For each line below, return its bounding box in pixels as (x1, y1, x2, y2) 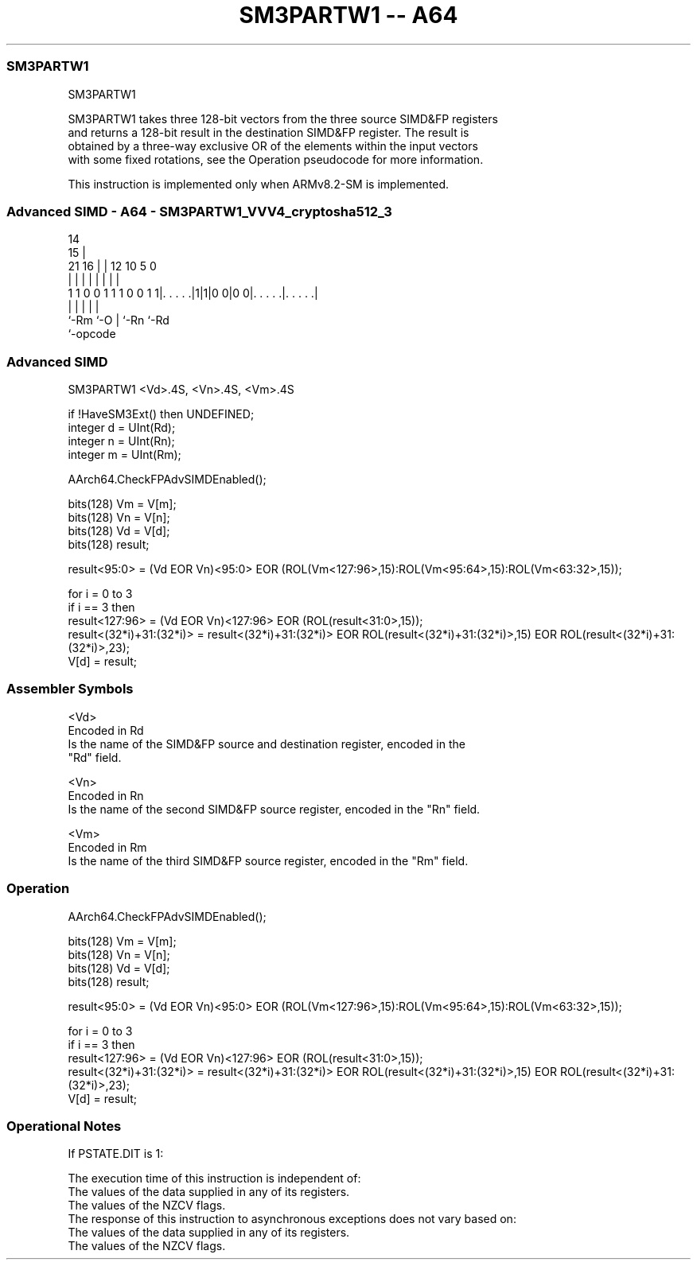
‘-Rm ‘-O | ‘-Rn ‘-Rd (68, 313, 169, 328)
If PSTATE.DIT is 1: (68, 1147, 164, 1161)
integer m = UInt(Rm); (68, 448, 181, 461)
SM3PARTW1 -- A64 (239, 2, 458, 29)
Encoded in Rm (68, 840, 147, 854)
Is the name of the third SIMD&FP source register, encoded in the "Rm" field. (68, 853, 469, 868)
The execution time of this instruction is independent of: (68, 1171, 361, 1186)
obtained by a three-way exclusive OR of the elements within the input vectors (68, 138, 478, 153)
